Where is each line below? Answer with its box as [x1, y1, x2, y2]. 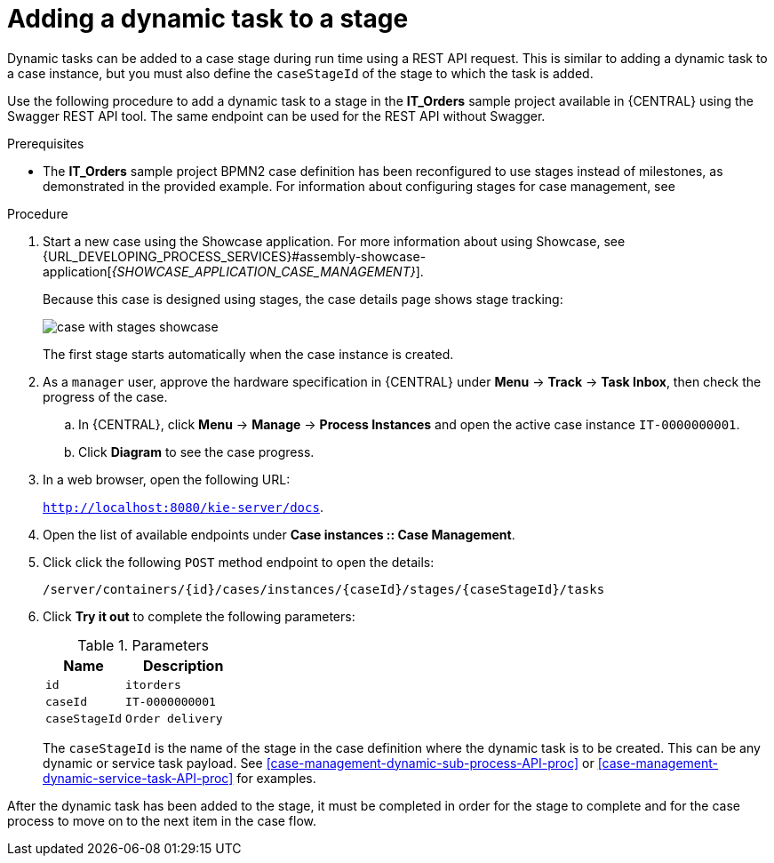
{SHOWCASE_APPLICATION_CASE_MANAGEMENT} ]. [111, 263, 424, 279]
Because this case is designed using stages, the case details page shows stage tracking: [43, 291, 563, 307]
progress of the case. [43, 388, 168, 404]
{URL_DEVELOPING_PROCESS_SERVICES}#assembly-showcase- [43, 248, 427, 264]
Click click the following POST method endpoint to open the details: [43, 554, 435, 570]
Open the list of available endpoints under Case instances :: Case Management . [43, 526, 515, 542]
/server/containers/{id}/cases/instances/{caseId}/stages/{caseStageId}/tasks [43, 581, 605, 596]
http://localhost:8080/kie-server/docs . [43, 499, 323, 515]
